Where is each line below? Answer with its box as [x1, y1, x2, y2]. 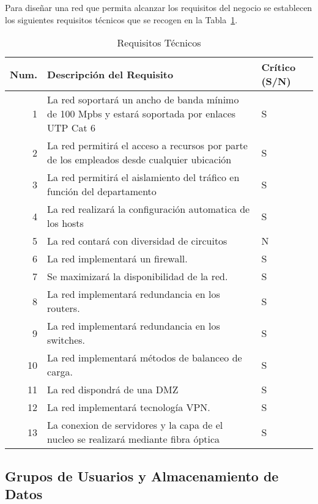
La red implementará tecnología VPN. [47, 400, 210, 415]
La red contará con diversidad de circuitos [47, 234, 227, 248]
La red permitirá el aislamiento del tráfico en [47, 170, 240, 185]
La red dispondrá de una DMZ [47, 382, 179, 397]
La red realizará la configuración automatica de [47, 202, 250, 217]
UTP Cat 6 [47, 120, 95, 135]
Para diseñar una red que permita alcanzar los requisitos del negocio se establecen [5, 1, 312, 13]
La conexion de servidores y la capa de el [47, 418, 223, 432]
